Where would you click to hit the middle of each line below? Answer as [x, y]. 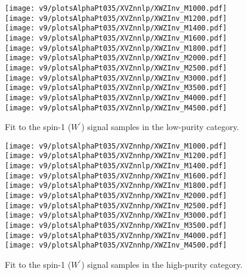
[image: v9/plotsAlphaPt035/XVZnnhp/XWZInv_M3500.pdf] [116, 226]
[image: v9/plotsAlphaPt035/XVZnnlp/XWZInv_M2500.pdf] [116, 68]
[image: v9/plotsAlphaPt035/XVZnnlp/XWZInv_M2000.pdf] [116, 58]
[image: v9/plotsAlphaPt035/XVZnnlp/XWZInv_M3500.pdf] [116, 88]
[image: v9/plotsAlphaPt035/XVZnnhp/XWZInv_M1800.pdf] [116, 186]
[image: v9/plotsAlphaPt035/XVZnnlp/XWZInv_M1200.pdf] [116, 18]
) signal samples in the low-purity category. [160, 127]
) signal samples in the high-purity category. [162, 265]
